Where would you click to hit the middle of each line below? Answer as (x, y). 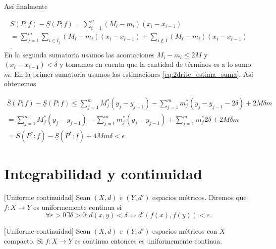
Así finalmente (26, 6)
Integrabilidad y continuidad (103, 174)
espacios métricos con (185, 231)
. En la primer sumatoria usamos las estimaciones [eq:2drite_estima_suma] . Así (132, 74)
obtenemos (20, 83)
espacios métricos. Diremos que (199, 197)
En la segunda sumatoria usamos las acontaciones (79, 54)
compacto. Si (24, 241)
